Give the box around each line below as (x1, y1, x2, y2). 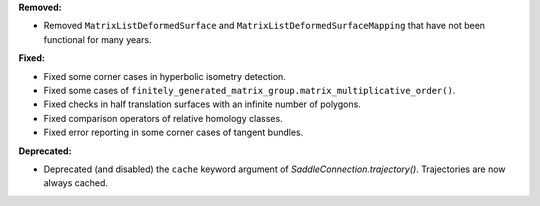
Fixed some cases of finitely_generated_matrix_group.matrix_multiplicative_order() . (43, 84, 456, 96)
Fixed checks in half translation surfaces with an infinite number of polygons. (43, 98, 362, 110)
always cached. (43, 177, 109, 189)
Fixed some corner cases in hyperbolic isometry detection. (43, 70, 287, 82)
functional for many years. (43, 33, 152, 45)
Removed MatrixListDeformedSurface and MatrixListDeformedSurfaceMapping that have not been (43, 20, 485, 32)
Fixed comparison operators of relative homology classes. (43, 112, 284, 124)
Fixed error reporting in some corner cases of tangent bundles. (43, 126, 304, 139)
